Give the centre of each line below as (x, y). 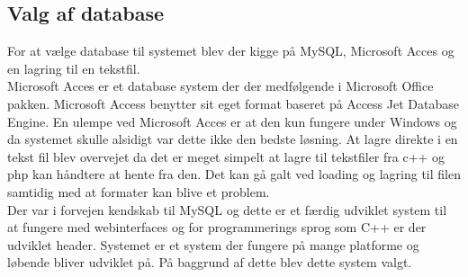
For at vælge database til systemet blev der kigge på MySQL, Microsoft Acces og (231, 51)
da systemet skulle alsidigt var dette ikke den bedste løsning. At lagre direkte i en (233, 139)
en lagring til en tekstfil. (74, 68)
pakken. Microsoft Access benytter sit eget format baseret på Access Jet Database (233, 103)
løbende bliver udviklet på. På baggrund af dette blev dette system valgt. (210, 262)
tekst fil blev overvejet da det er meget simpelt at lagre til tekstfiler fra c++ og (226, 156)
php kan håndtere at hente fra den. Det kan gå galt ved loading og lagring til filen (234, 174)
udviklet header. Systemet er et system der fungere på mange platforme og (213, 244)
